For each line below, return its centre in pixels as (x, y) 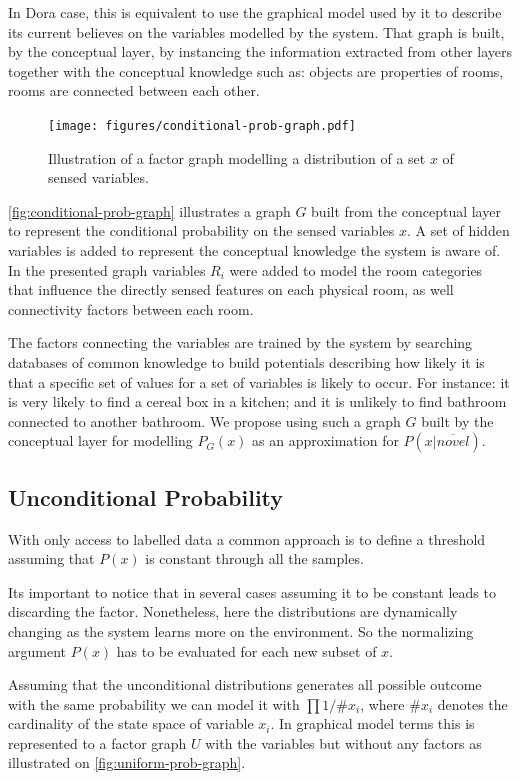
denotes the (472, 703)
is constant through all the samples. (254, 558)
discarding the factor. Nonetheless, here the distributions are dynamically (233, 611)
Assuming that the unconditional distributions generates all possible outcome (245, 684)
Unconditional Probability (146, 496)
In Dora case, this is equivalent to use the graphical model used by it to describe (255, 12)
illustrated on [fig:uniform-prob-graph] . (127, 762)
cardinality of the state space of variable (131, 723)
